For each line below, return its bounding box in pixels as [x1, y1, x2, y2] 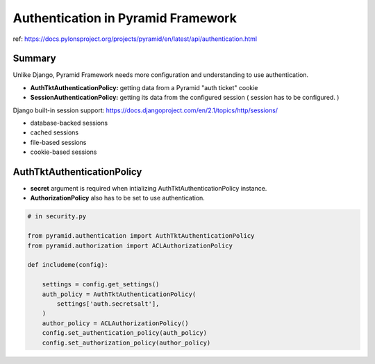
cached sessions [30, 128, 79, 137]
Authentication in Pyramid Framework [12, 10, 237, 26]
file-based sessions [30, 138, 87, 146]
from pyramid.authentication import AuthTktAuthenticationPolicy [27, 232, 255, 240]
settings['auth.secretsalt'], [56, 300, 160, 308]
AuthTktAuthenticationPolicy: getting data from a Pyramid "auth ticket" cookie [30, 83, 258, 92]
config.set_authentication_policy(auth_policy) [42, 329, 208, 337]
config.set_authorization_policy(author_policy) [42, 338, 211, 347]
